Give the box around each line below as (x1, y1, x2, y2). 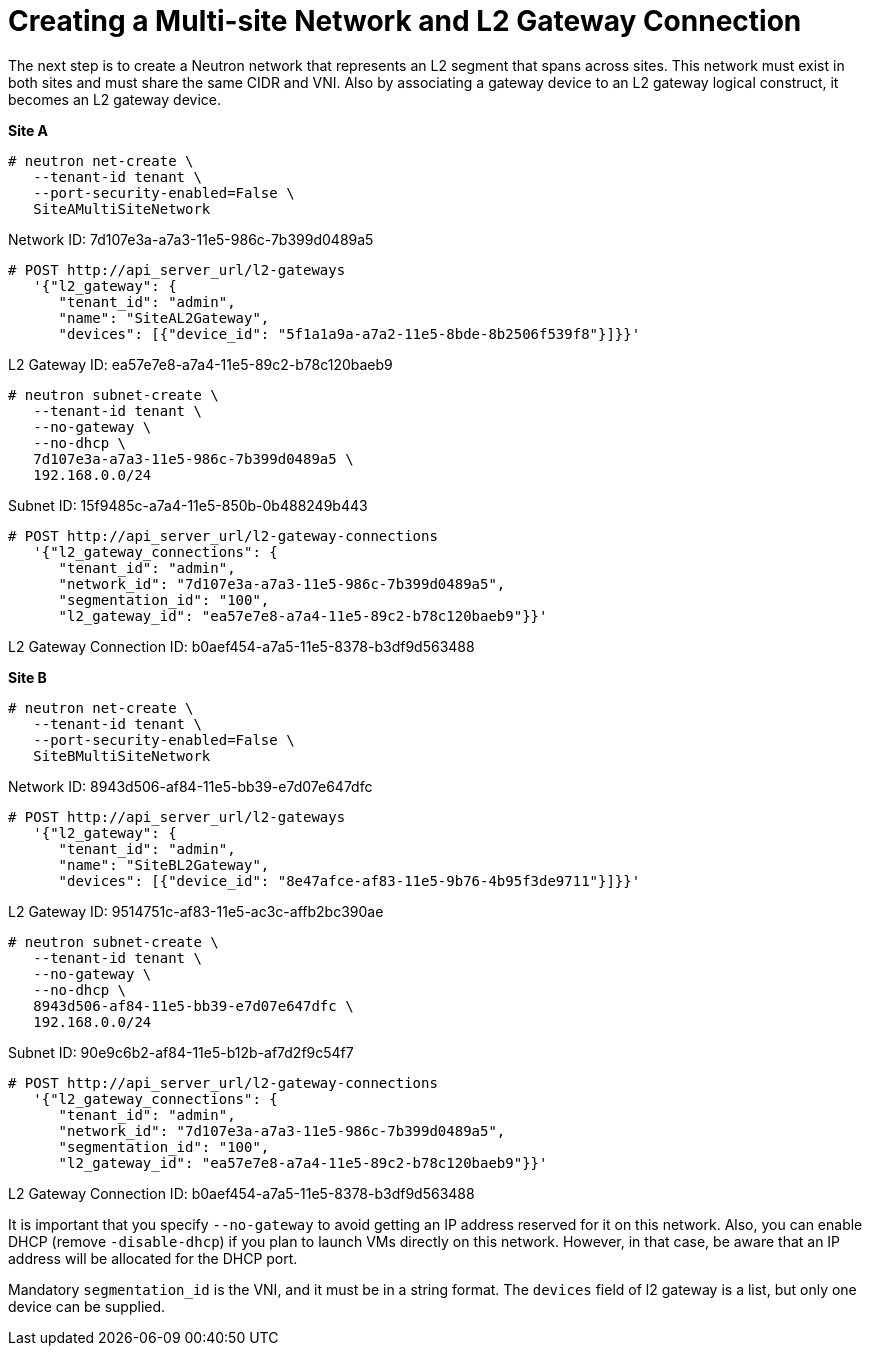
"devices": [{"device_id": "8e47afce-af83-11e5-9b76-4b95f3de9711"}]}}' (58, 872, 641, 889)
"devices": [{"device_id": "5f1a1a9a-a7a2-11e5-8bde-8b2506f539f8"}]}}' (58, 325, 641, 342)
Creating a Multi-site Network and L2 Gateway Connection (8, 4, 802, 38)
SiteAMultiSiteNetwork (33, 200, 211, 217)
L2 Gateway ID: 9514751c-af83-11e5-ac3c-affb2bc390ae (8, 902, 384, 920)
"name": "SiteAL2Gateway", (58, 309, 270, 326)
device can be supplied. (8, 1297, 166, 1315)
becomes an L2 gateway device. (8, 90, 221, 108)
